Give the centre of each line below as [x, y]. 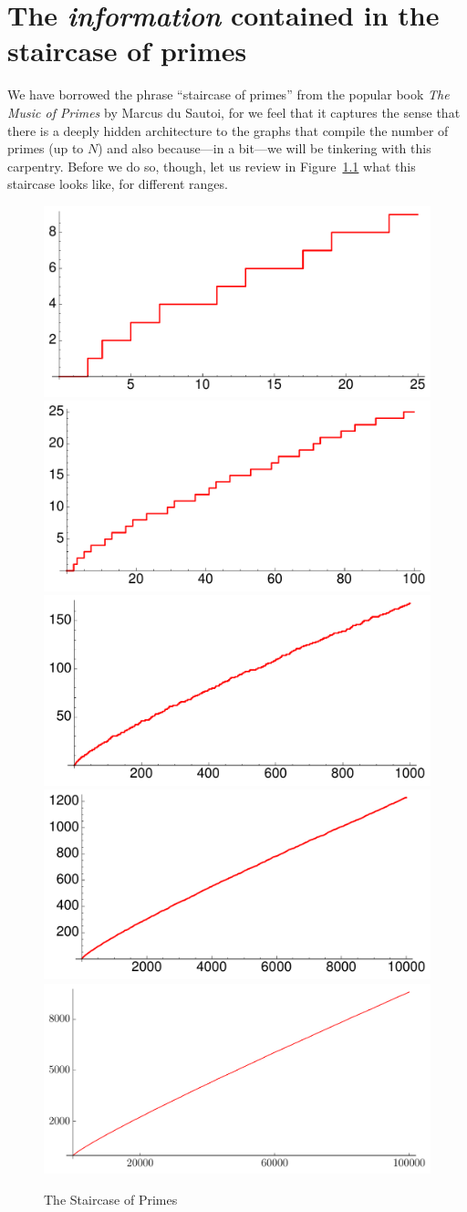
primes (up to [46, 148]
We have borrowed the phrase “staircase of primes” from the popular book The [228, 94]
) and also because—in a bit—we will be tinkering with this [265, 148]
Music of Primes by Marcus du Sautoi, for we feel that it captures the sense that [234, 112]
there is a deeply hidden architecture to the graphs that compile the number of [228, 130]
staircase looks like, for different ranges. [118, 184]
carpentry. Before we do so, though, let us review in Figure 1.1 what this [212, 166]
